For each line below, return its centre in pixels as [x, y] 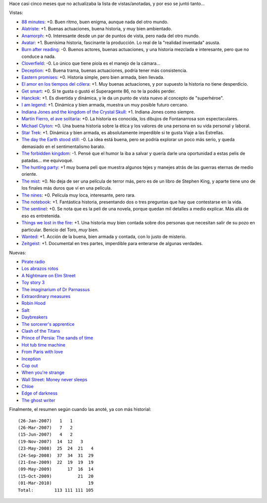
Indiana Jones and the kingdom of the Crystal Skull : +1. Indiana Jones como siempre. [108, 112]
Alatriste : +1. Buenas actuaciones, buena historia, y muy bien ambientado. [97, 29]
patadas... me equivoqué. [47, 160]
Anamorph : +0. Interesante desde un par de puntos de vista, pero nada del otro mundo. [111, 36]
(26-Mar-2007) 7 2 [45, 428]
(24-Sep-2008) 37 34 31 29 [56, 455]
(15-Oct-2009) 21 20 [56, 476]
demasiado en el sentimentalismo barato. [64, 147]
